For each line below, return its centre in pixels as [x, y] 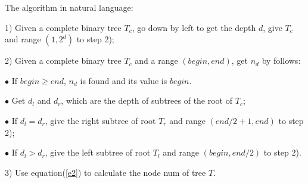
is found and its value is [124, 80]
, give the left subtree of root [98, 152]
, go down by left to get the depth [194, 27]
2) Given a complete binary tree [63, 61]
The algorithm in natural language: [69, 7]
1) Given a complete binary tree [63, 27]
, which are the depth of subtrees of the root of [147, 100]
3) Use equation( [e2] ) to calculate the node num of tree [105, 172]
